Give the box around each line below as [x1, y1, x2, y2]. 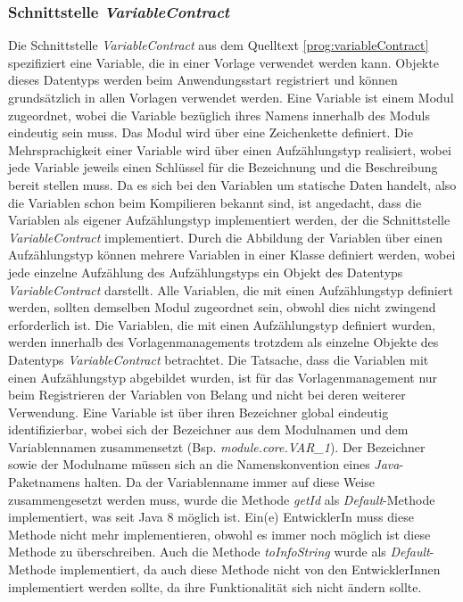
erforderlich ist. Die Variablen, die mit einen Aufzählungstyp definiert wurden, [8, 315, 435, 334]
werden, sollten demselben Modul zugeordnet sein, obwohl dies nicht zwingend [8, 298, 436, 317]
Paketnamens [8, 473, 80, 491]
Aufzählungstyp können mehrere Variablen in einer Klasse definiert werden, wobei [8, 245, 456, 264]
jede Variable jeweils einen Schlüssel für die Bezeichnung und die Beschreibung [8, 158, 438, 177]
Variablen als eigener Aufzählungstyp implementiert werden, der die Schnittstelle [8, 210, 451, 229]
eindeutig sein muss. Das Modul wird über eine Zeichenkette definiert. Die [8, 123, 413, 142]
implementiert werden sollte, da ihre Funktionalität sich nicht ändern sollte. [8, 577, 422, 596]
